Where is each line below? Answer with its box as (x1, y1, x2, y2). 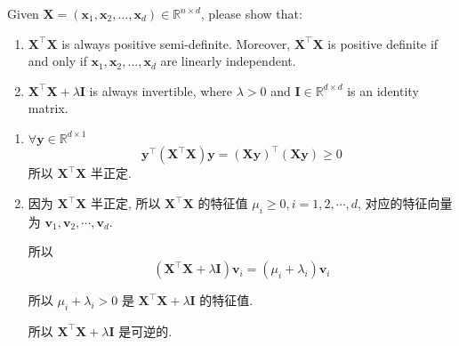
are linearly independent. (160, 52, 296, 70)
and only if (28, 52, 87, 70)
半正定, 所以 (90, 194, 161, 213)
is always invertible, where (89, 81, 233, 100)
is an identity (347, 81, 419, 100)
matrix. (28, 99, 68, 117)
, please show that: (200, 4, 302, 22)
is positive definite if (327, 34, 439, 52)
